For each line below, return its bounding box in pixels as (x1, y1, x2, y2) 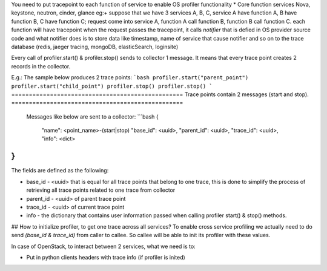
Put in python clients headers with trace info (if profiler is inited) (26, 253, 186, 261)
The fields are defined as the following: (11, 167, 109, 174)
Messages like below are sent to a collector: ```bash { (26, 113, 159, 120)
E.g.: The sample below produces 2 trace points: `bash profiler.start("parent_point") (11, 74, 249, 81)
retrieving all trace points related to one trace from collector (26, 186, 176, 194)
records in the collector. (11, 62, 71, 70)
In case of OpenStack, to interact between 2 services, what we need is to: (11, 243, 196, 250)
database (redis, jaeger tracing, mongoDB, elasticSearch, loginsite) (11, 43, 179, 50)
